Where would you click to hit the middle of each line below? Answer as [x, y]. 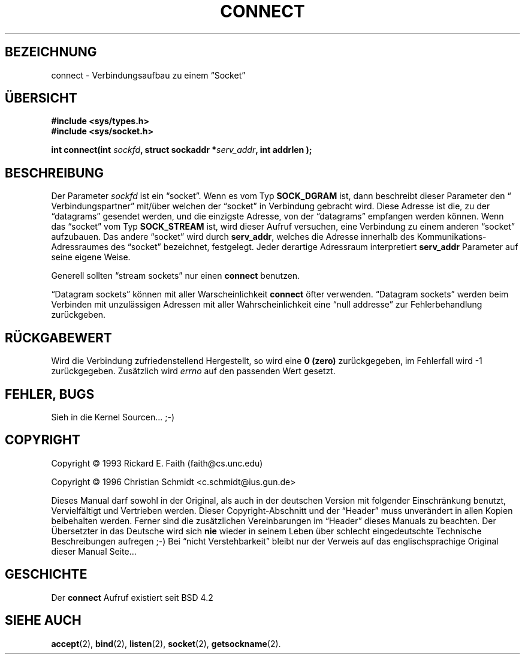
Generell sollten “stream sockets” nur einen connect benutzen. [176, 276]
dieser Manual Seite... [94, 551]
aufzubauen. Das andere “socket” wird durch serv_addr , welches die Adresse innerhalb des [233, 237]
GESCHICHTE [46, 574]
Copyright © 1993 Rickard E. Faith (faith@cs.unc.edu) [157, 463]
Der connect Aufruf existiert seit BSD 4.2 [132, 597]
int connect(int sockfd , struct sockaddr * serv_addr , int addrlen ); [182, 150]
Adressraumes [80, 247]
